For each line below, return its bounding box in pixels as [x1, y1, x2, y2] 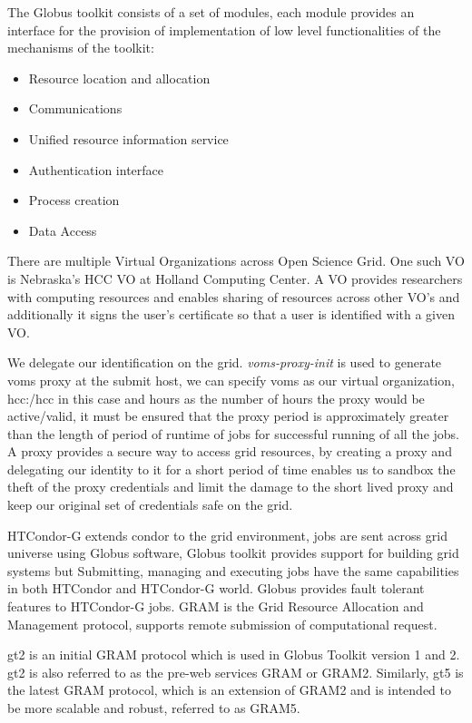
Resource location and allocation [28, 68, 211, 87]
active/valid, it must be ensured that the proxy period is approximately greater [7, 406, 449, 425]
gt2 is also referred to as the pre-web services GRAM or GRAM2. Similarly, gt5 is [7, 662, 464, 681]
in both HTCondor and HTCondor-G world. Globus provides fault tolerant [7, 579, 425, 598]
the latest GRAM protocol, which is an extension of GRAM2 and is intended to [7, 680, 451, 699]
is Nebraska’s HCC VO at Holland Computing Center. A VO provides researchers [7, 269, 463, 288]
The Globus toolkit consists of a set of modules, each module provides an [7, 3, 415, 21]
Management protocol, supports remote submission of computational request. [7, 614, 438, 633]
